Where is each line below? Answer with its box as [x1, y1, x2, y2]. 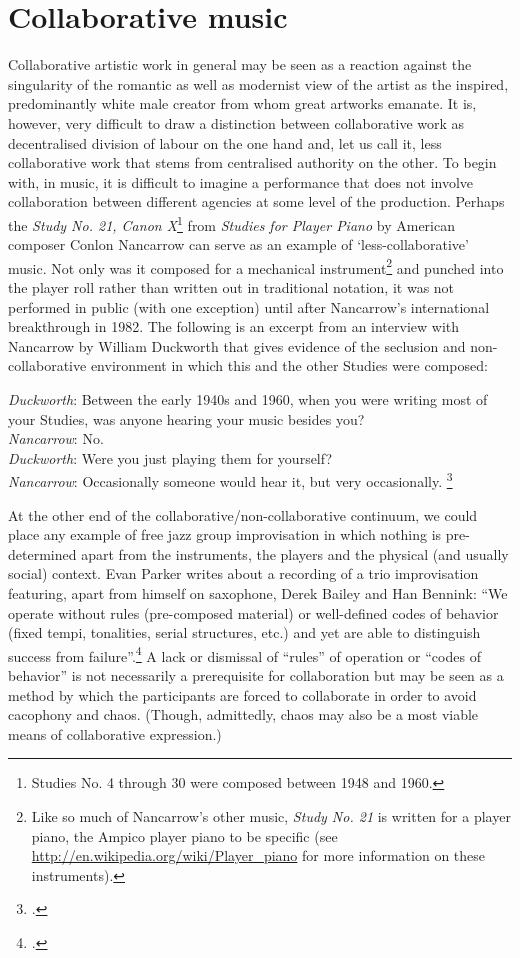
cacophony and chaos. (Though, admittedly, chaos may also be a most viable [8, 704, 479, 725]
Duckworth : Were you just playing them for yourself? [8, 447, 333, 468]
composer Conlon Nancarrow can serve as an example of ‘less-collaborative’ [8, 234, 469, 255]
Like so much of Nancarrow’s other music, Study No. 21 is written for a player [31, 805, 511, 826]
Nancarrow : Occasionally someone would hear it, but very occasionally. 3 [8, 468, 453, 491]
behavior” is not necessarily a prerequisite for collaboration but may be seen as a [8, 664, 504, 685]
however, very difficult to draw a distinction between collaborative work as [8, 112, 465, 133]
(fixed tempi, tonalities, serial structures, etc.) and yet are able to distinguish [8, 622, 481, 643]
